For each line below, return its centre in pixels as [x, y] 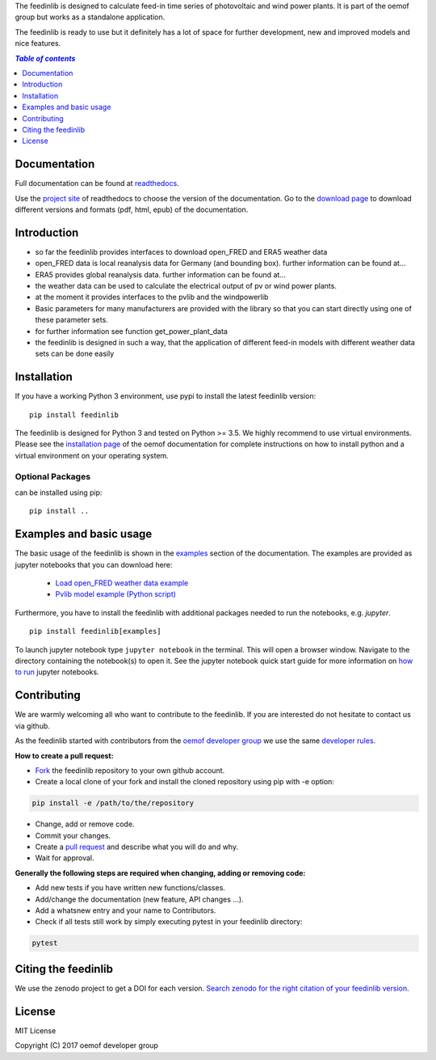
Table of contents [45, 58]
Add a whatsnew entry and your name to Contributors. [126, 910]
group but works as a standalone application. [90, 17]
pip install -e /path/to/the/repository [113, 803]
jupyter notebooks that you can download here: [94, 564]
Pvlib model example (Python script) [116, 594]
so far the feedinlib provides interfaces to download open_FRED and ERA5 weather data [181, 251]
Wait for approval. [65, 858]
